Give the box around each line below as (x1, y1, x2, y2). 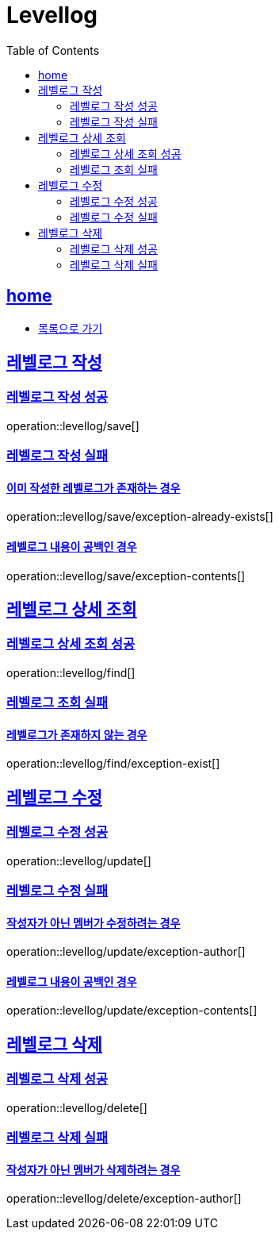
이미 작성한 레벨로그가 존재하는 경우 (6, 480, 181, 495)
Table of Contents (6, 43, 100, 57)
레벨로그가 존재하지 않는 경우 (6, 727, 147, 741)
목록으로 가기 (38, 321, 103, 335)
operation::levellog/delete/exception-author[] (6, 1192, 242, 1206)
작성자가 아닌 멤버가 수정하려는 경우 (6, 915, 181, 930)
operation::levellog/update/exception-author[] (6, 945, 246, 959)
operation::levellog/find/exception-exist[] (6, 757, 220, 771)
